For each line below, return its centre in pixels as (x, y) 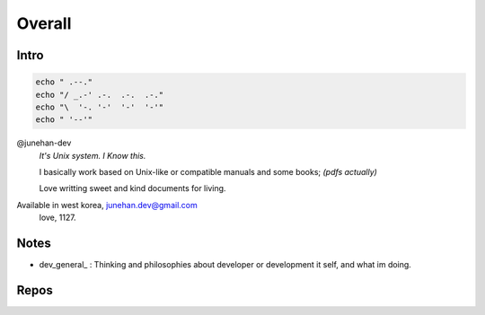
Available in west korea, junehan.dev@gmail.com (107, 205)
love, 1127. (57, 218)
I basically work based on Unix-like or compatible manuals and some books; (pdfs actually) (208, 172)
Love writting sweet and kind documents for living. (132, 188)
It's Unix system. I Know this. (93, 155)
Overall (44, 23)
